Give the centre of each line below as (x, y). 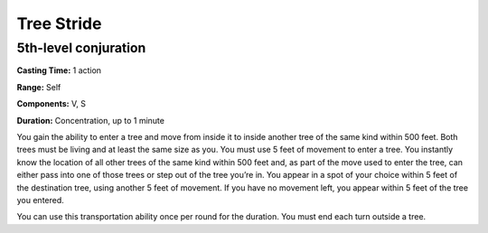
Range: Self (39, 87)
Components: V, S (51, 104)
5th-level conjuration (81, 48)
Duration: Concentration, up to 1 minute (90, 120)
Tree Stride (59, 23)
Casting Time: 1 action (59, 70)
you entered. (41, 200)
